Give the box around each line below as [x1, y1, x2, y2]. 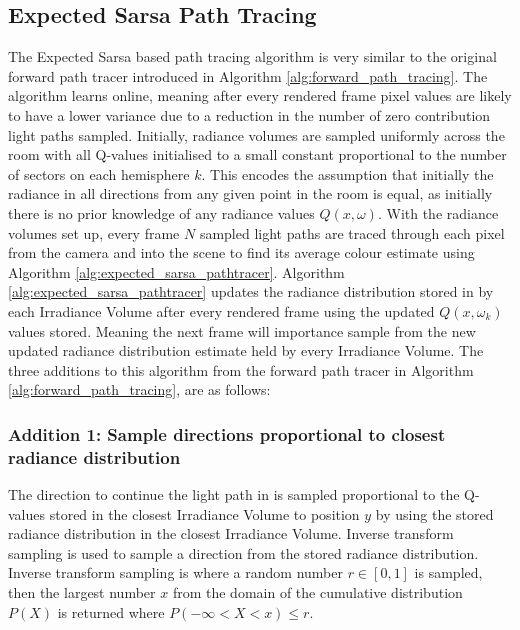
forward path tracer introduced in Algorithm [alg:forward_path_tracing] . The [8, 65, 488, 86]
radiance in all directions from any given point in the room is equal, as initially [8, 183, 493, 204]
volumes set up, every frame [8, 222, 180, 243]
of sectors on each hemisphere [8, 163, 190, 184]
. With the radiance [377, 202, 499, 223]
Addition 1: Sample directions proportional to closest [8, 421, 446, 446]
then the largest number [8, 582, 156, 602]
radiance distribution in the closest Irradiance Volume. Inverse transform [8, 523, 454, 544]
